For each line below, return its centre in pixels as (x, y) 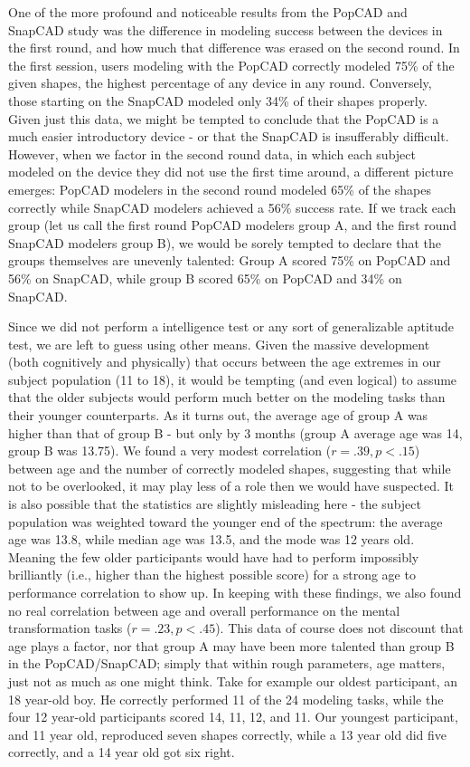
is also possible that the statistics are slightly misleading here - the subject (215, 504)
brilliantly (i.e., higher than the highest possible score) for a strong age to (212, 575)
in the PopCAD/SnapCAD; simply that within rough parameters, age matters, (227, 663)
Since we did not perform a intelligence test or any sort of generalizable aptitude (231, 326)
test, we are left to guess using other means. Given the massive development (219, 344)
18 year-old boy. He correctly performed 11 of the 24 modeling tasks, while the (226, 699)
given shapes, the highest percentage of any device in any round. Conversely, (220, 83)
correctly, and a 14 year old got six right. (122, 752)
